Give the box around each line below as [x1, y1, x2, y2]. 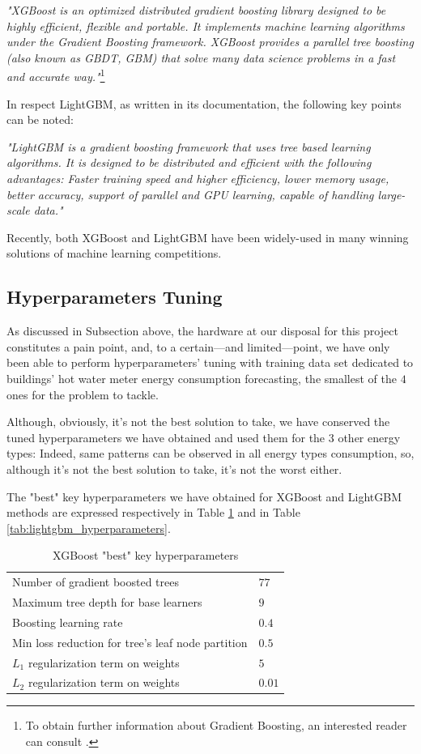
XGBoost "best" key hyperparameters [53, 547, 239, 564]
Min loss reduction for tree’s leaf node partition [12, 633, 248, 650]
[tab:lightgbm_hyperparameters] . [6, 519, 171, 536]
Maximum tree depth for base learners [12, 593, 202, 610]
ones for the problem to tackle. [6, 386, 159, 403]
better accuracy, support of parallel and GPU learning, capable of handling [6, 185, 374, 202]
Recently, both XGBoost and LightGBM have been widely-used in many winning [6, 228, 409, 245]
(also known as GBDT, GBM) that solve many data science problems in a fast [6, 49, 396, 66]
